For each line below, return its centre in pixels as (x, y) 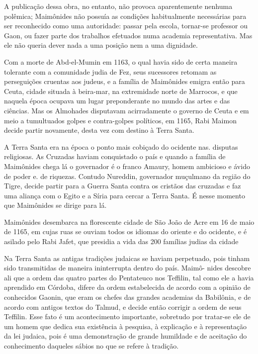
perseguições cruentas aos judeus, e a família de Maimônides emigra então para (125, 81)
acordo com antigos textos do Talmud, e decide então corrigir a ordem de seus (123, 307)
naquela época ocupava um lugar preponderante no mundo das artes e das (117, 101)
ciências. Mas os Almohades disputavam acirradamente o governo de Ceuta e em (127, 110)
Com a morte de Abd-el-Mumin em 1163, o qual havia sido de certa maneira (121, 61)
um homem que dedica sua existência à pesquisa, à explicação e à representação (126, 326)
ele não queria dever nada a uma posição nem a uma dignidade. (101, 45)
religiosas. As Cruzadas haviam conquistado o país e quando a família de (115, 156)
